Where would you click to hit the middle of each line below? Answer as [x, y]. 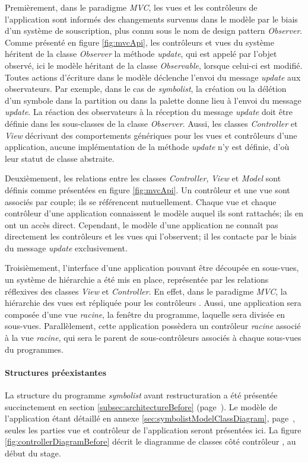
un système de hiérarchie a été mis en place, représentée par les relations [137, 280]
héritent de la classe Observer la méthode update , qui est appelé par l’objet [141, 54]
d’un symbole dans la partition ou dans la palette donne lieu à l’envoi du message [153, 100]
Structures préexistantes [56, 372]
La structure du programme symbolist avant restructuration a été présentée [141, 395]
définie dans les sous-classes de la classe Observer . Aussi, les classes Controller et [151, 123]
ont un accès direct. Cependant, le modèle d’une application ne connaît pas [142, 224]
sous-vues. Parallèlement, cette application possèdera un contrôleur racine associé [153, 326]
